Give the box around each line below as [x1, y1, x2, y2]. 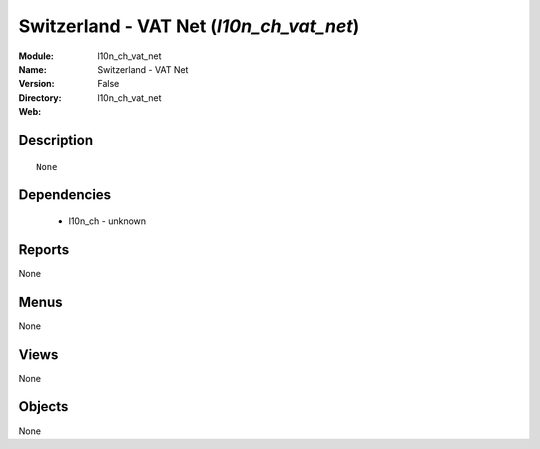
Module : [18, 50, 54, 62]
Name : [18, 63, 47, 75]
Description [18, 131, 94, 149]
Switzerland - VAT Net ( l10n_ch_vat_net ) [18, 15, 360, 37]
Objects [18, 398, 69, 415]
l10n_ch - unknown [68, 215, 147, 227]
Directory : [18, 91, 62, 104]
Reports [18, 241, 70, 258]
